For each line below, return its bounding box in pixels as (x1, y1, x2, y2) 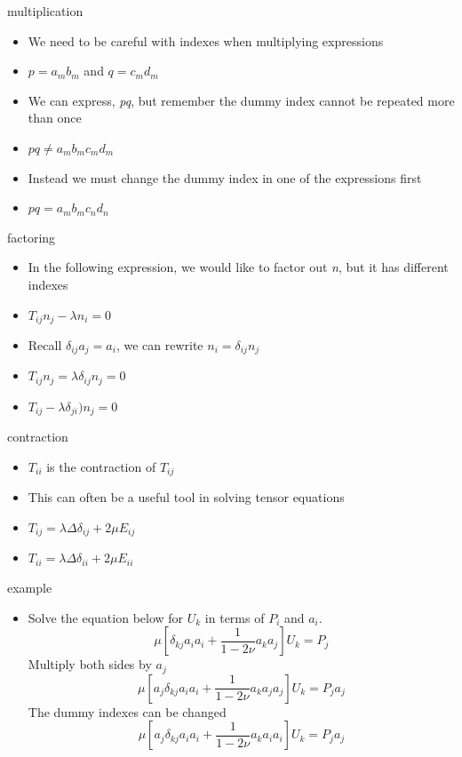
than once (28, 108, 82, 127)
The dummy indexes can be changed (28, 702, 227, 721)
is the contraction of (46, 457, 156, 475)
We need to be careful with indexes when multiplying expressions (28, 31, 384, 50)
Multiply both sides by (28, 655, 152, 673)
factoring (7, 227, 56, 246)
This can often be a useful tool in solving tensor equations (28, 488, 345, 506)
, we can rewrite (115, 335, 203, 354)
